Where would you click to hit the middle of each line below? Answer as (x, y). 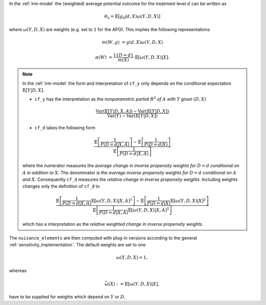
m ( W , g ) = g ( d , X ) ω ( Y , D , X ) (132, 42)
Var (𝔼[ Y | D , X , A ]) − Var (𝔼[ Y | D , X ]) (133, 111)
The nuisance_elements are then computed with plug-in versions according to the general (103, 238)
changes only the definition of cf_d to (61, 186)
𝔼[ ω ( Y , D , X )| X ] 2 (188, 200)
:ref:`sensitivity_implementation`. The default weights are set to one (77, 245)
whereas (18, 271)
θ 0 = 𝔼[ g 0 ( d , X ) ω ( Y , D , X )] (132, 17)
